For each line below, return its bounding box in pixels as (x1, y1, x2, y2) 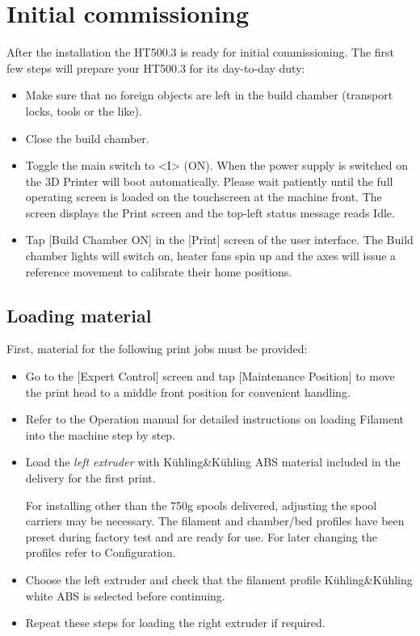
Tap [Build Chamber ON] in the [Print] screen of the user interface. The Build (25, 231, 414, 248)
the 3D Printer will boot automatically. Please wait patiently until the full (25, 172, 393, 189)
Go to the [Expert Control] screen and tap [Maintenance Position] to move (25, 368, 395, 385)
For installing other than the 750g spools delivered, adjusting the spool (25, 496, 377, 513)
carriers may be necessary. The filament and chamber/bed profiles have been (25, 512, 405, 529)
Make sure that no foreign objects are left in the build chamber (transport (25, 86, 393, 103)
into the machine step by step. (25, 426, 176, 443)
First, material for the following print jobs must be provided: (6, 340, 308, 357)
